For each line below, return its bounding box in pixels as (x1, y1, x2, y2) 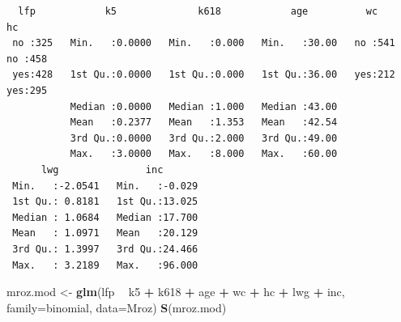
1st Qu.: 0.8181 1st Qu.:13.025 (12, 196, 198, 208)
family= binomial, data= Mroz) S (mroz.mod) (6, 299, 227, 316)
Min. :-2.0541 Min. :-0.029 (12, 180, 198, 192)
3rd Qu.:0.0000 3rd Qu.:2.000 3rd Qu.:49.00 (70, 132, 338, 144)
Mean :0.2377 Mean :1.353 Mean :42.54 (70, 117, 338, 129)
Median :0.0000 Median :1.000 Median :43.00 (70, 100, 338, 112)
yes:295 (6, 84, 48, 96)
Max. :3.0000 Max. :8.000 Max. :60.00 (70, 148, 338, 160)
